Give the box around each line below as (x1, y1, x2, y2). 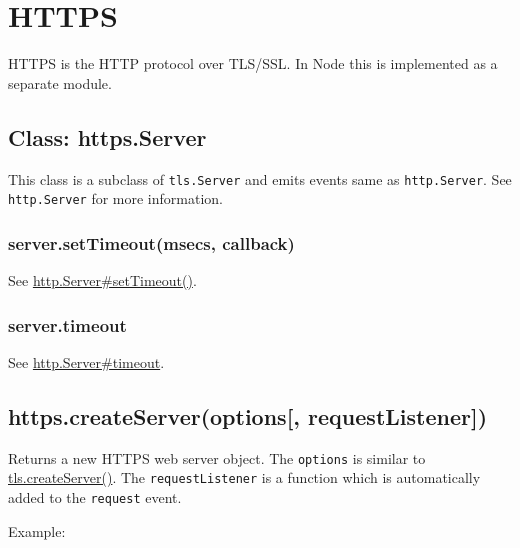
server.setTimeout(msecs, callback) (8, 230, 295, 255)
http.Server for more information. (8, 188, 223, 209)
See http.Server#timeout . (8, 351, 165, 372)
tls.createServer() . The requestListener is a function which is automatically (8, 467, 481, 488)
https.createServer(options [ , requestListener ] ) (8, 400, 488, 431)
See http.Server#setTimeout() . (8, 270, 197, 291)
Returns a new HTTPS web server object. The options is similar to (8, 447, 426, 468)
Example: (8, 520, 66, 541)
